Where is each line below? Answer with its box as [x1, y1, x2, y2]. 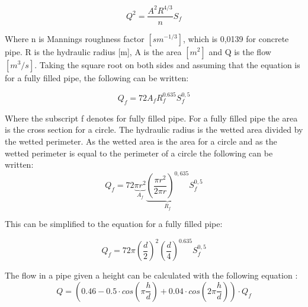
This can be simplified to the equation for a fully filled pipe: [5, 218, 223, 230]
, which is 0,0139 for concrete [183, 32, 289, 44]
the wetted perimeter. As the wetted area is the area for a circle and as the [5, 135, 277, 147]
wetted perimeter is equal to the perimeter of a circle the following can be [5, 146, 273, 159]
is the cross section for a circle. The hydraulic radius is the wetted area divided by [5, 123, 303, 136]
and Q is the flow [208, 45, 271, 57]
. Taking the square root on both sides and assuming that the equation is [34, 58, 300, 71]
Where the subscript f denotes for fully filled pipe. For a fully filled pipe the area [5, 111, 298, 124]
